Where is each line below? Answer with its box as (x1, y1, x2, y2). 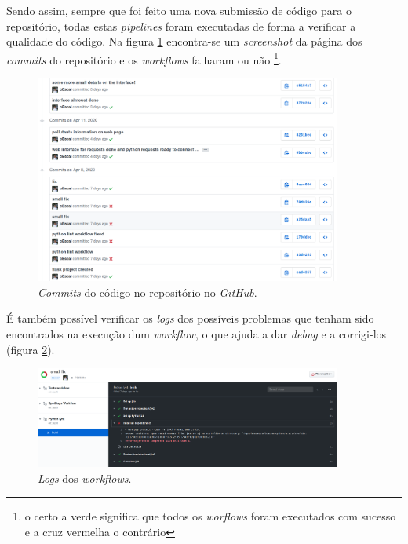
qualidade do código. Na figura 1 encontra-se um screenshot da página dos (6, 33, 362, 49)
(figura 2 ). (6, 341, 55, 357)
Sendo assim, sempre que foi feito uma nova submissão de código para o (6, 2, 352, 18)
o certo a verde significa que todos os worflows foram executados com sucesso (24, 508, 396, 524)
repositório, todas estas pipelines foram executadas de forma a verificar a (6, 17, 356, 34)
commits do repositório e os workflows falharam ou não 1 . (6, 49, 282, 68)
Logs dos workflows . (38, 469, 132, 486)
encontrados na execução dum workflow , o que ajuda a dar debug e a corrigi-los (6, 326, 387, 342)
